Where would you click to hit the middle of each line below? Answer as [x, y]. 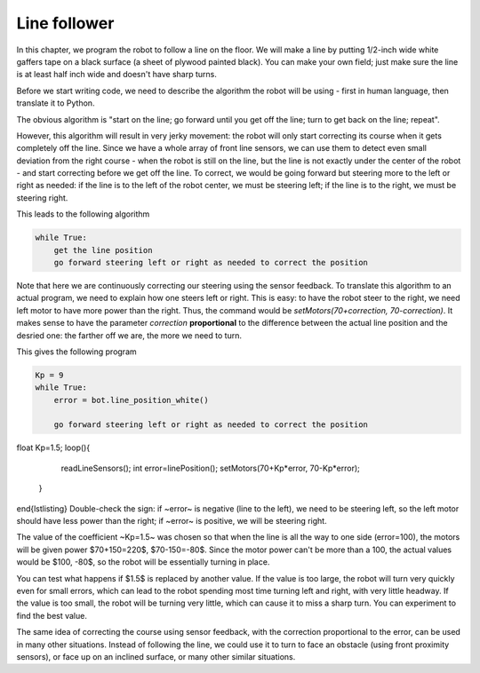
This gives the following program [76, 352]
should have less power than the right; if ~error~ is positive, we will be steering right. [172, 521]
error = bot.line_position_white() [131, 400]
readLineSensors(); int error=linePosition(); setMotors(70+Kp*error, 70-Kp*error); [210, 468]
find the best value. [52, 615]
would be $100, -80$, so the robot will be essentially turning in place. [143, 562]
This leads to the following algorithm [83, 214]
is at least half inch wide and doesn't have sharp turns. [116, 75]
